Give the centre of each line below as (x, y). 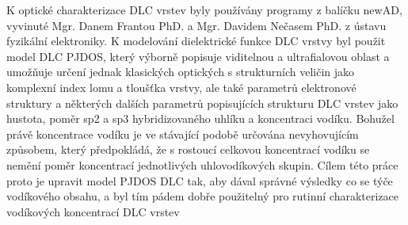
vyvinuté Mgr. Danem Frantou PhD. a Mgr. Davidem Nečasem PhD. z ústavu (196, 25)
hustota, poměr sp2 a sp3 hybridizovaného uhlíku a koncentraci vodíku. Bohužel (200, 118)
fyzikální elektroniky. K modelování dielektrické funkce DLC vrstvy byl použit (196, 41)
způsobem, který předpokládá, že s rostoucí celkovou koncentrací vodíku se (188, 149)
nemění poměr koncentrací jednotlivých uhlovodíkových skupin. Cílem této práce (202, 164)
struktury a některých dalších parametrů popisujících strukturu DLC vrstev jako (202, 103)
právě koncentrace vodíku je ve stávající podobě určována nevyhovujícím (183, 133)
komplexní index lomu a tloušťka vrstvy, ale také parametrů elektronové (181, 87)
